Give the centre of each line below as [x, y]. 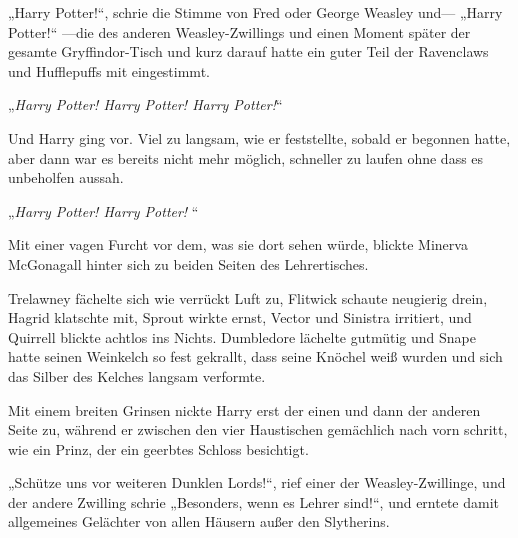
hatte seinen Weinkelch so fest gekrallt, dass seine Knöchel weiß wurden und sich [255, 356]
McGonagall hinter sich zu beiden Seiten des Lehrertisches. [188, 263]
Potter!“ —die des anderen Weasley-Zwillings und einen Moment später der [239, 31]
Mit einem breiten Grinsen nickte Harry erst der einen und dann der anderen [244, 409]
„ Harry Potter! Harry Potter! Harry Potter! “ [145, 104]
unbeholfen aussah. [66, 177]
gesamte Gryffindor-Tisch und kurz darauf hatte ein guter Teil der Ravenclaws [248, 51]
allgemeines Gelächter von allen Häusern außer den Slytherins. [199, 521]
